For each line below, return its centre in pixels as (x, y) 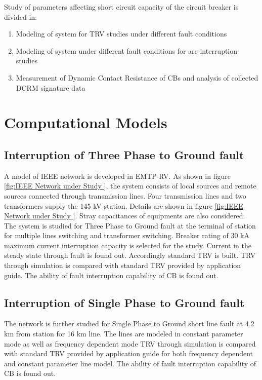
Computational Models (86, 122)
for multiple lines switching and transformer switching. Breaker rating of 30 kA (127, 235)
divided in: (20, 16)
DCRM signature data (51, 87)
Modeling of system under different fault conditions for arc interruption (127, 50)
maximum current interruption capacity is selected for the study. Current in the (128, 245)
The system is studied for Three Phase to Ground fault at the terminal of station (130, 225)
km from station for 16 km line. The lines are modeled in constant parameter (124, 334)
